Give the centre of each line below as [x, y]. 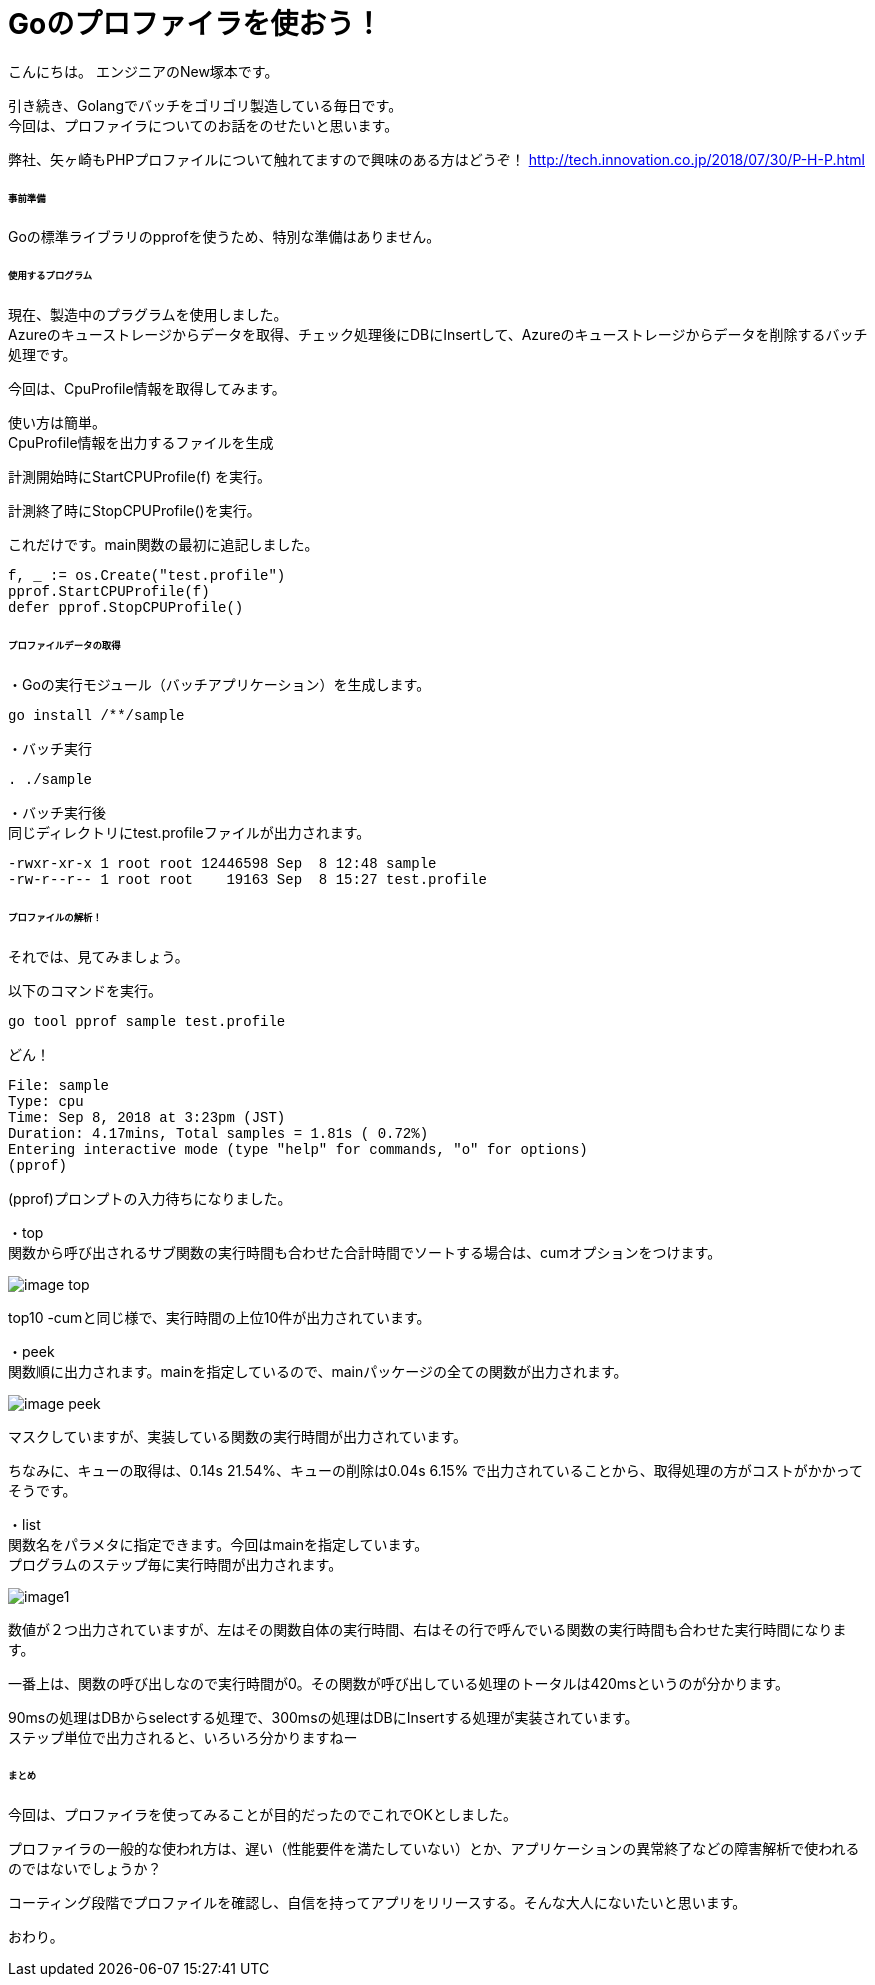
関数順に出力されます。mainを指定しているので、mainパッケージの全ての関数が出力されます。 [318, 1371]
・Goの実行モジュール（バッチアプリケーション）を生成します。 [219, 684]
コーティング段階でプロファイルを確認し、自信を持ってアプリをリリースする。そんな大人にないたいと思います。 [377, 1903]
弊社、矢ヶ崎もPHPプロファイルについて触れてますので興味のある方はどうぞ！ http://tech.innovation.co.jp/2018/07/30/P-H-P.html [436, 159]
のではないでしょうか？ [85, 1869]
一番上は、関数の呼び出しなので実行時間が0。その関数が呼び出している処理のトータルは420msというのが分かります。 [399, 1683]
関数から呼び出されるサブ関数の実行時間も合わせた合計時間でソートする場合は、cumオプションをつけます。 [365, 1252]
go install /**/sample [96, 715]
